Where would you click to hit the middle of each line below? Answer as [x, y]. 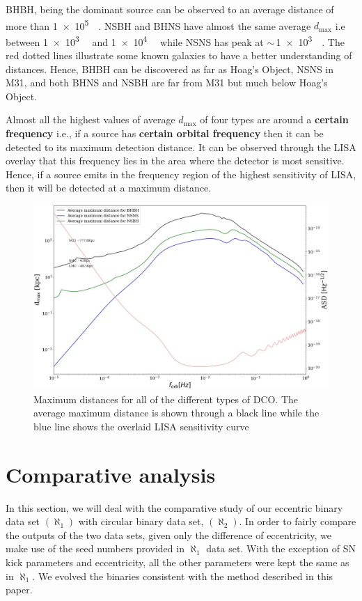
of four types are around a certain [274, 119]
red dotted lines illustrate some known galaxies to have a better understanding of [179, 55]
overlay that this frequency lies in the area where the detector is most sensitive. [175, 161]
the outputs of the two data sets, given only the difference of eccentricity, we [169, 534]
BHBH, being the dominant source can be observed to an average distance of [170, 9]
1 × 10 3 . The [310, 40]
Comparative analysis [111, 474]
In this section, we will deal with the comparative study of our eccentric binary [174, 507]
